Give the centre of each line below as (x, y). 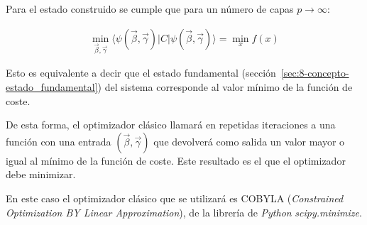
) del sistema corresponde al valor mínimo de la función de (225, 87)
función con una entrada (59, 141)
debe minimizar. (41, 174)
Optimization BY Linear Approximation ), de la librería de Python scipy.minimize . (184, 212)
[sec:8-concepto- (315, 73)
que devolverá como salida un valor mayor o (249, 141)
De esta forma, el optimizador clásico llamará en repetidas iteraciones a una (171, 125)
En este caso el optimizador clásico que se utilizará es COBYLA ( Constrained (175, 198)
